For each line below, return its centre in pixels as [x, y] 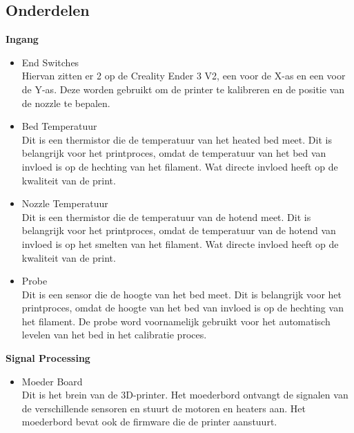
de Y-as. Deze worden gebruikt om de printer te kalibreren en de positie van [183, 89]
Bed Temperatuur [59, 126]
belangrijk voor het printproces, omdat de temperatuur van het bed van [174, 153]
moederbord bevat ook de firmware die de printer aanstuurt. [149, 422]
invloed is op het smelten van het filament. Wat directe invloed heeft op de [180, 243]
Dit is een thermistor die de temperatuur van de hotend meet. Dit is [166, 216]
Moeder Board [52, 381]
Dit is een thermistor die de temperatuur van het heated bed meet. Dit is [177, 139]
